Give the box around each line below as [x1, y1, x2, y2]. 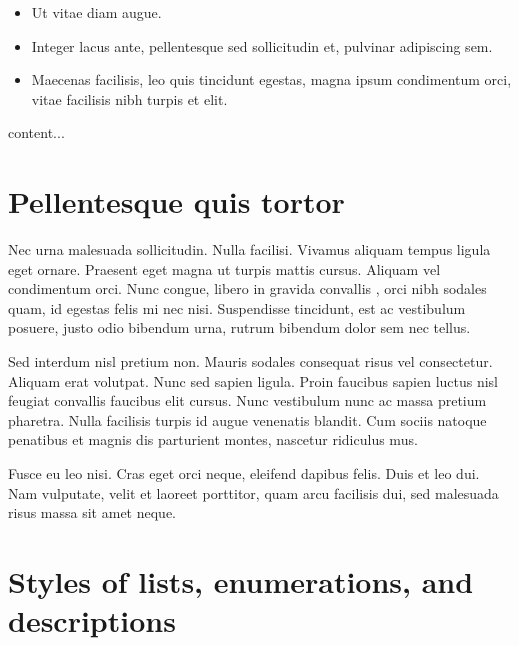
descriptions [8, 600, 176, 641]
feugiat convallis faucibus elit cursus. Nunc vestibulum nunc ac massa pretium [8, 390, 487, 411]
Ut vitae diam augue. [31, 2, 162, 22]
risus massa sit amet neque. [8, 502, 176, 523]
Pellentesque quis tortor [8, 181, 345, 222]
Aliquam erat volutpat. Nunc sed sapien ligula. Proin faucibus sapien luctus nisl [8, 370, 499, 391]
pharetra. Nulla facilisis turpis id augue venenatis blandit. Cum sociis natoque [8, 409, 487, 430]
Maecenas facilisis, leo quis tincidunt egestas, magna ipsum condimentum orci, [31, 69, 512, 90]
